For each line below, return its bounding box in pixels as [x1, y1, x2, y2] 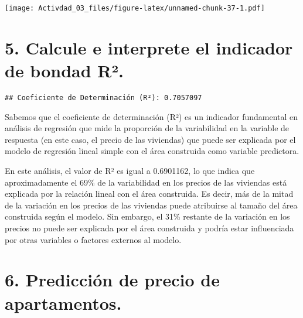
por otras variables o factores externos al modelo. [5, 233, 182, 245]
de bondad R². [5, 59, 124, 83]
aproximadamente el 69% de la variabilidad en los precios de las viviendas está [5, 176, 287, 188]
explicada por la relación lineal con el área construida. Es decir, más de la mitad [5, 187, 294, 200]
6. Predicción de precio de [5, 268, 220, 292]
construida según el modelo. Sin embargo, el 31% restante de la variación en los [5, 210, 290, 223]
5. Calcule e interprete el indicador [5, 35, 293, 59]
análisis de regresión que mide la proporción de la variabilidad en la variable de [5, 122, 290, 134]
